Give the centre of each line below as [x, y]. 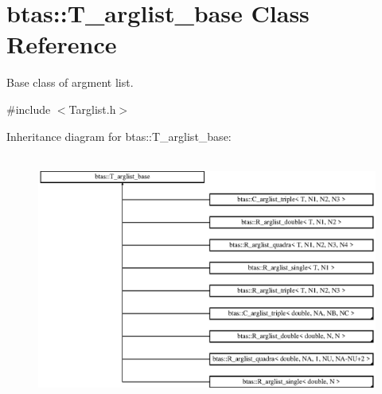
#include [29, 109]
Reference [62, 44]
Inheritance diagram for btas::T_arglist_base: [119, 136]
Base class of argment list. [70, 82]
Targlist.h [92, 109]
